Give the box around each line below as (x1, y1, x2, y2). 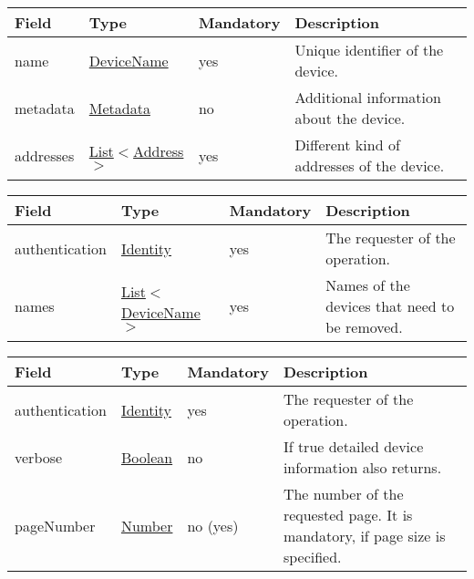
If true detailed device (283, 436, 424, 457)
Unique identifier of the (294, 39, 444, 60)
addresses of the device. (294, 155, 445, 176)
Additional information (294, 87, 441, 108)
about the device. (294, 108, 406, 129)
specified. (283, 546, 342, 567)
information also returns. (283, 457, 442, 478)
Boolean (120, 446, 173, 468)
